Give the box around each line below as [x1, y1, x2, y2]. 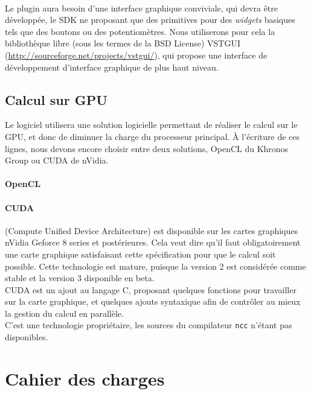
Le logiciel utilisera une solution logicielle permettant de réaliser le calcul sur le [5, 118, 298, 131]
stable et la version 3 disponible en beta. [5, 272, 155, 284]
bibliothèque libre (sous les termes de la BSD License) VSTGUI [5, 37, 240, 49]
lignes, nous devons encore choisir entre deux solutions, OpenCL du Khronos [5, 142, 289, 154]
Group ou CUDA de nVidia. [5, 154, 109, 167]
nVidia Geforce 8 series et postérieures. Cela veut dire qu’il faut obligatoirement [5, 236, 301, 249]
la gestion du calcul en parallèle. [5, 307, 124, 319]
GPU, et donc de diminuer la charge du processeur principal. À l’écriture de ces [5, 130, 300, 142]
